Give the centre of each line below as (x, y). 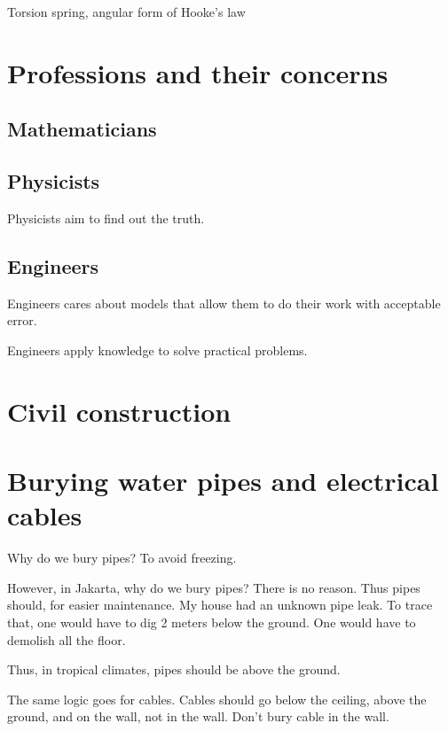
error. (22, 320)
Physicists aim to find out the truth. (106, 218)
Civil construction (119, 411)
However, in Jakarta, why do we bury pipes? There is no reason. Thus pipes (214, 587)
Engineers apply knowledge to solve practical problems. (157, 350)
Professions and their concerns (198, 72)
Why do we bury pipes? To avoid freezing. (122, 558)
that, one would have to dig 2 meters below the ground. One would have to (212, 622)
